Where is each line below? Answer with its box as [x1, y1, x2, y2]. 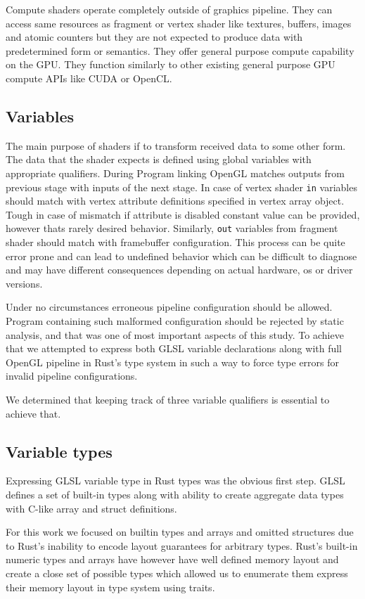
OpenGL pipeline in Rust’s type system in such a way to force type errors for [6, 354, 340, 369]
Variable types [6, 440, 113, 462]
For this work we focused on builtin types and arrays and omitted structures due [6, 524, 354, 539]
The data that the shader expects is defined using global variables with [6, 152, 312, 167]
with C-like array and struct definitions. [6, 501, 177, 515]
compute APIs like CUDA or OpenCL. [6, 70, 172, 85]
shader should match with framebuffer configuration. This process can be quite [6, 235, 345, 250]
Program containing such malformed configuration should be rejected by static [6, 314, 344, 328]
